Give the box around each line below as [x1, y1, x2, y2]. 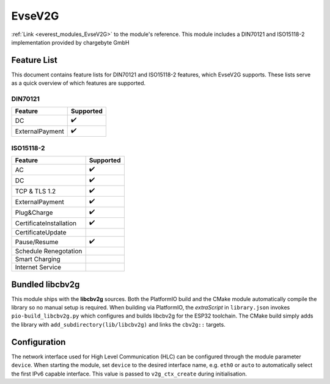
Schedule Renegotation [15, 247, 82, 256]
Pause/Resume [15, 237, 59, 246]
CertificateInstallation [15, 219, 76, 227]
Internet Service [15, 263, 61, 272]
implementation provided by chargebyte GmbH [11, 38, 130, 46]
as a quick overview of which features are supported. [11, 79, 146, 87]
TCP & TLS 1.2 [15, 187, 56, 195]
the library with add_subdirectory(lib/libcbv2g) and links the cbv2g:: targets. [11, 321, 226, 328]
